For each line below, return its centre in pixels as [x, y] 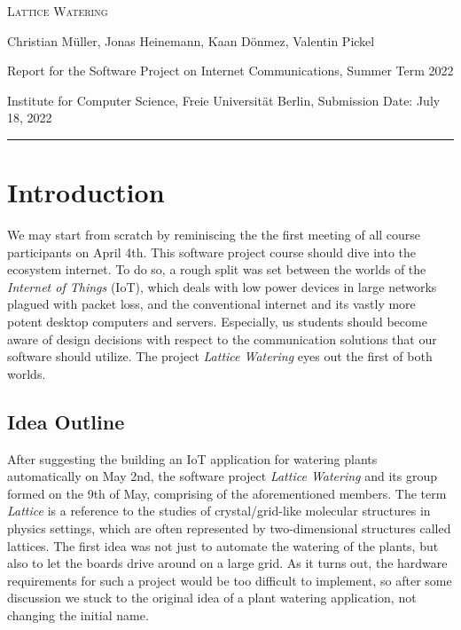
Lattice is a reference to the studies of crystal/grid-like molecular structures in [219, 511]
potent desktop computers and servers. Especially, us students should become [217, 322]
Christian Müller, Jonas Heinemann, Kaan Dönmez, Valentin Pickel [191, 40]
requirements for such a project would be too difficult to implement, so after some [230, 580]
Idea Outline [66, 421]
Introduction [86, 192]
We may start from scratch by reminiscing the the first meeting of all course [214, 235]
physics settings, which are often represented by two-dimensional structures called [229, 528]
